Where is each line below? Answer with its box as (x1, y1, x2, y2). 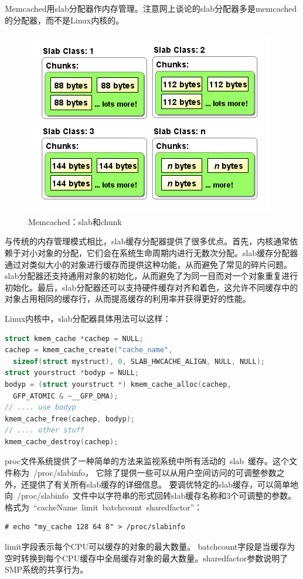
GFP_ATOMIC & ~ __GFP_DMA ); (13, 391, 118, 400)
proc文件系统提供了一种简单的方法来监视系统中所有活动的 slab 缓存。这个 (5, 455, 290, 467)
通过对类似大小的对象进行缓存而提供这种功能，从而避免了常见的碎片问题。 (5, 258, 292, 270)
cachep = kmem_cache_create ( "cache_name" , (5, 346, 173, 355)
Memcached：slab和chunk (28, 215, 122, 227)
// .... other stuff (5, 426, 85, 435)
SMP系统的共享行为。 (5, 563, 88, 575)
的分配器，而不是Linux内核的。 (5, 13, 124, 26)
